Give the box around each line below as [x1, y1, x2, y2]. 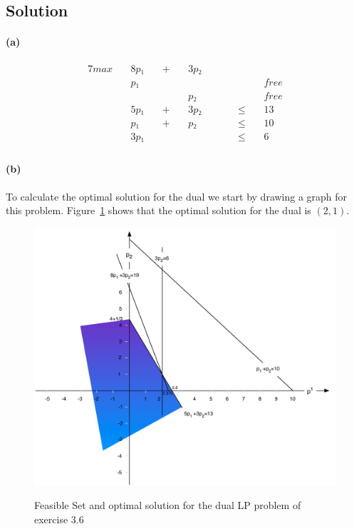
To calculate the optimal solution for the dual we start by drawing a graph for [6, 188, 348, 203]
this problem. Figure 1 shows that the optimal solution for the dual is [6, 203, 311, 218]
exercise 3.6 [34, 512, 84, 527]
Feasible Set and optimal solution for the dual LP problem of [34, 498, 301, 513]
